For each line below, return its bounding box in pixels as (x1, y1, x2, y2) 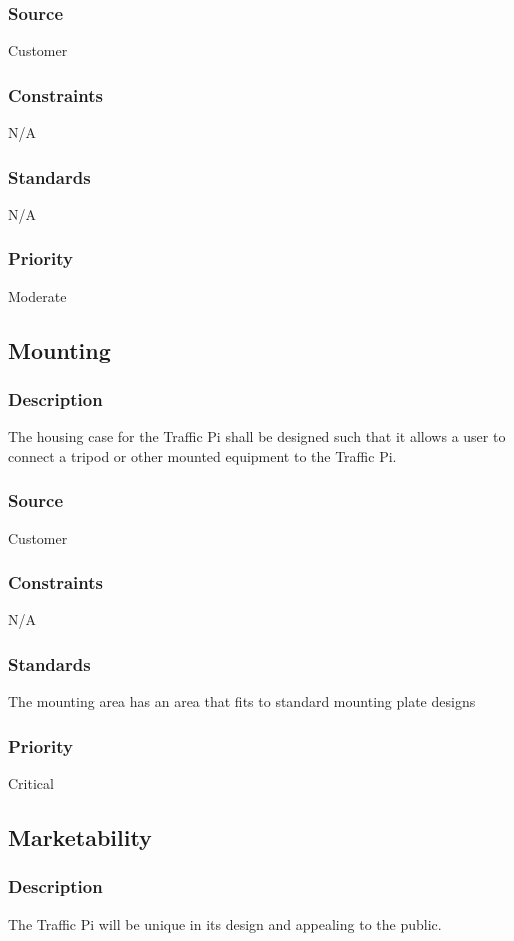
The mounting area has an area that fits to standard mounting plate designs (8, 691, 476, 712)
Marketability (8, 822, 152, 853)
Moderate (8, 285, 67, 306)
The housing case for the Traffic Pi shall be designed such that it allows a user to (8, 426, 506, 447)
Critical (8, 773, 54, 794)
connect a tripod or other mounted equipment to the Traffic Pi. (8, 445, 397, 466)
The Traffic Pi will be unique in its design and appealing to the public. (8, 913, 442, 934)
